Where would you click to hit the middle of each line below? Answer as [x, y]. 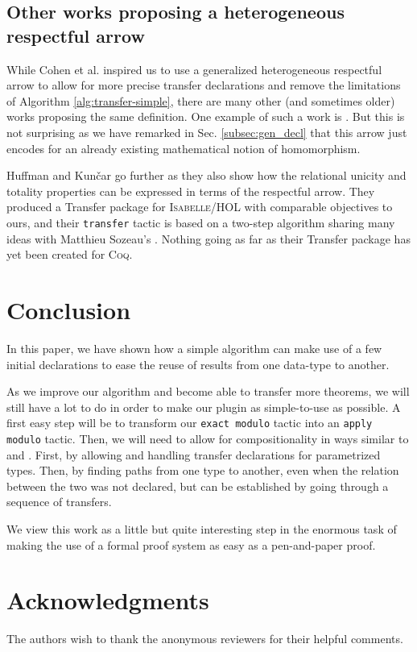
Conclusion [69, 309]
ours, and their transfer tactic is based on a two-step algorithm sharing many [201, 222]
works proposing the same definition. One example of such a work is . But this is [206, 116]
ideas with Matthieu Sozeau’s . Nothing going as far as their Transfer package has [208, 238]
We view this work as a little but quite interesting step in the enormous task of [202, 528]
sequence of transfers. [59, 502]
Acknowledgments [108, 600]
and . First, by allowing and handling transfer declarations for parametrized [194, 454]
